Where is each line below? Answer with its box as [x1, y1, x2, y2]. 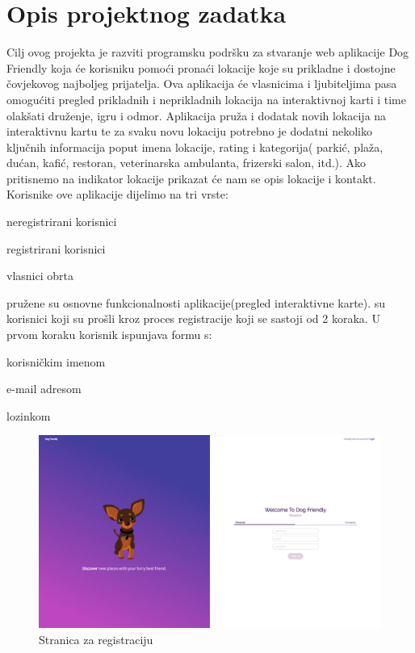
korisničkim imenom [6, 353, 106, 370]
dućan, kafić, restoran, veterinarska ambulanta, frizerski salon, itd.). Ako [6, 154, 367, 171]
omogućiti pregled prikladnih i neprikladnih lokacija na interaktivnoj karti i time [6, 90, 406, 107]
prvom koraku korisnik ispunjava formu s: [6, 326, 212, 343]
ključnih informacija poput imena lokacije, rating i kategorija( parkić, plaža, [6, 138, 384, 155]
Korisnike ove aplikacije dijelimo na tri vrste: [6, 186, 228, 203]
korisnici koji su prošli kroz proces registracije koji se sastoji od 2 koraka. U [6, 310, 380, 327]
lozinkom [6, 407, 51, 424]
